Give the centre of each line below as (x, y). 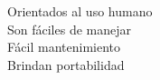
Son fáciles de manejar (70, 29)
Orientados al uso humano (80, 11)
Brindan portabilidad (66, 64)
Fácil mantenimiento (64, 47)
